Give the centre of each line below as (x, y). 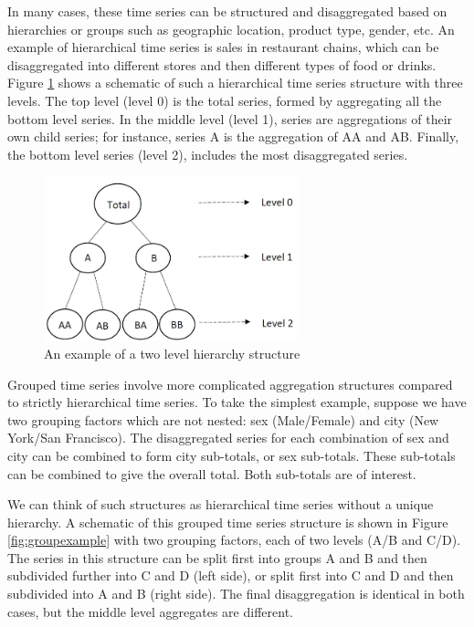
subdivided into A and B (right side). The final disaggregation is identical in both (236, 594)
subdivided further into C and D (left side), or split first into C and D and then (231, 575)
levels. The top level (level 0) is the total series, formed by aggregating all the (225, 100)
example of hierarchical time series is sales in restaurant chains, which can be (223, 47)
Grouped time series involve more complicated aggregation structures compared (230, 384)
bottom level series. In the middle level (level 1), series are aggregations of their (230, 118)
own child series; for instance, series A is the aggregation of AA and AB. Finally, (233, 136)
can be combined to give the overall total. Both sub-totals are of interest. (212, 473)
